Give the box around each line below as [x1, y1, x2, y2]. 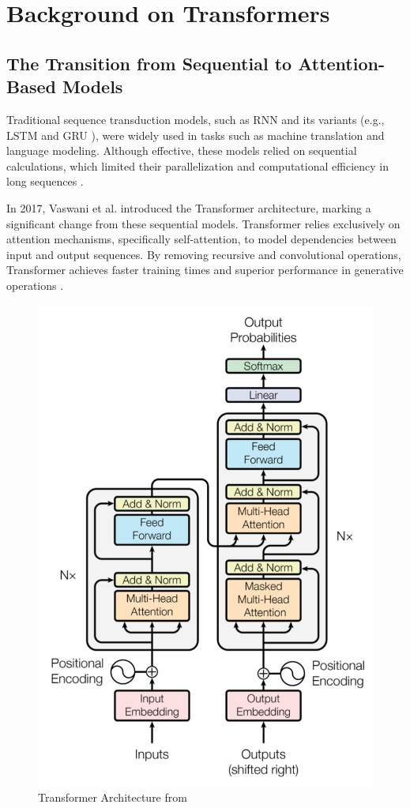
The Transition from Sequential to [6, 51, 292, 75]
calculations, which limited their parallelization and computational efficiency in [6, 157, 389, 174]
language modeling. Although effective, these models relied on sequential [6, 142, 357, 159]
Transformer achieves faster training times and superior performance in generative [6, 261, 404, 278]
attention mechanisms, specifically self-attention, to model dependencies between [6, 231, 397, 247]
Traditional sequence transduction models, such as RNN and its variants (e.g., [6, 111, 385, 127]
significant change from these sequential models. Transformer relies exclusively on [6, 215, 401, 231]
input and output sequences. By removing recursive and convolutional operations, [6, 246, 401, 262]
